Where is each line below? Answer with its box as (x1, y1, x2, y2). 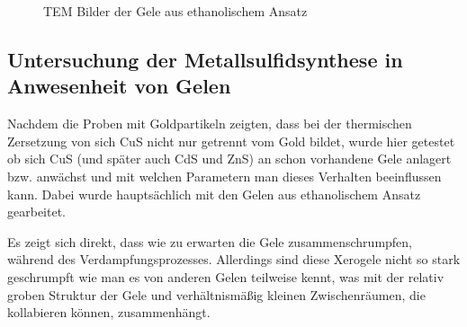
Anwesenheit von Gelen (7, 72, 231, 100)
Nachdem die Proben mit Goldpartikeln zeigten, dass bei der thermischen (7, 114, 412, 133)
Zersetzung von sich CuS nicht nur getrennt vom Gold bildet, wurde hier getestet (7, 131, 455, 150)
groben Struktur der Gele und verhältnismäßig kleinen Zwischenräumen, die (7, 285, 426, 304)
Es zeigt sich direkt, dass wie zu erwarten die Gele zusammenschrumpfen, (7, 232, 413, 251)
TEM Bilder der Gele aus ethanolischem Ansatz (43, 2, 308, 20)
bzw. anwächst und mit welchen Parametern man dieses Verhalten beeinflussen (7, 166, 442, 185)
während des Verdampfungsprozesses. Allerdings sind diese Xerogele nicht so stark (7, 250, 461, 269)
